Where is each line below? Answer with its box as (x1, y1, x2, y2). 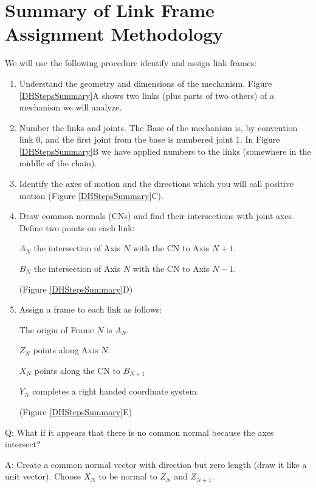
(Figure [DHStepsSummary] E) (19, 405, 132, 418)
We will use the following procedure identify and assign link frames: (5, 56, 257, 69)
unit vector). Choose (5, 470, 81, 483)
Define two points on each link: (19, 221, 135, 234)
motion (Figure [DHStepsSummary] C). (19, 189, 163, 202)
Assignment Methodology (5, 21, 224, 46)
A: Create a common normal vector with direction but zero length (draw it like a (5, 458, 307, 470)
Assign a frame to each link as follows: (19, 303, 162, 316)
